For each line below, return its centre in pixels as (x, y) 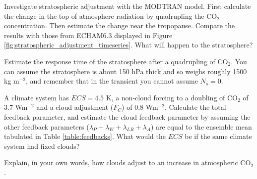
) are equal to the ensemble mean (201, 126)
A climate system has (36, 97)
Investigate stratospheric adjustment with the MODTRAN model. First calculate (128, 6)
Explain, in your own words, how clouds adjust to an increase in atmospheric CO (128, 162)
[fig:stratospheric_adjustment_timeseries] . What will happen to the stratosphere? (128, 45)
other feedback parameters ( (47, 126)
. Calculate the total (195, 107)
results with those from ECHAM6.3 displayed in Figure (88, 35)
